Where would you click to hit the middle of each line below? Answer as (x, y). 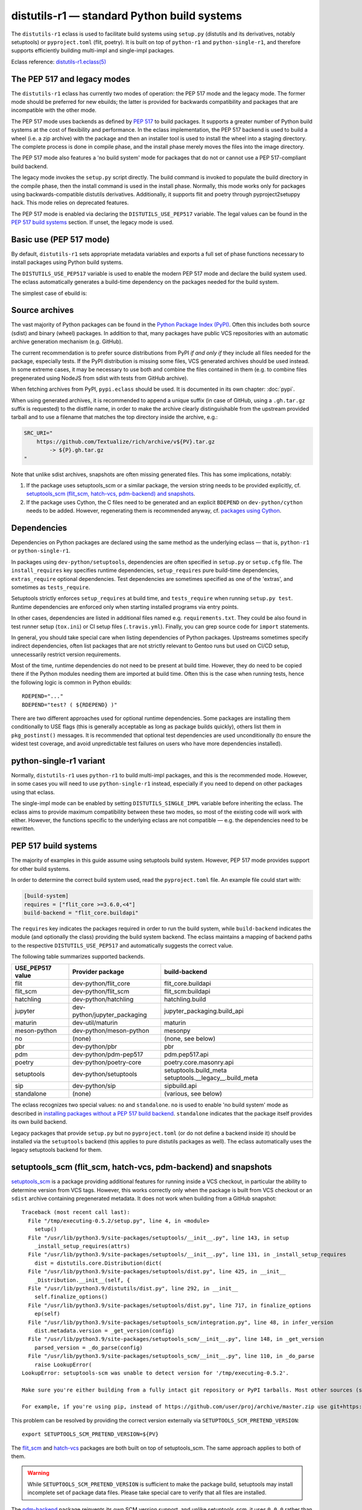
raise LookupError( (63, 1364)
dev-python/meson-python (111, 1031)
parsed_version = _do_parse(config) (88, 1348)
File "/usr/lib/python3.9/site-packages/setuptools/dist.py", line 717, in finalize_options (170, 1305)
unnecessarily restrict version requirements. (66, 654)
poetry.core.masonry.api (199, 1062)
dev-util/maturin (95, 1023)
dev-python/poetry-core (107, 1062)
